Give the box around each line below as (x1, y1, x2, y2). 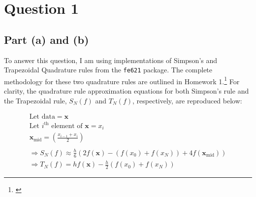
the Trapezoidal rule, (4, 95, 67, 105)
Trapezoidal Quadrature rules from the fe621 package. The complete (4, 65, 213, 75)
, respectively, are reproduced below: (132, 95, 242, 105)
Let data (29, 113, 55, 121)
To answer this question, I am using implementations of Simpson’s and (4, 55, 218, 65)
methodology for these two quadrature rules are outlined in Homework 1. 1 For (4, 74, 240, 86)
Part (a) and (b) (4, 32, 89, 47)
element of (51, 122, 83, 130)
